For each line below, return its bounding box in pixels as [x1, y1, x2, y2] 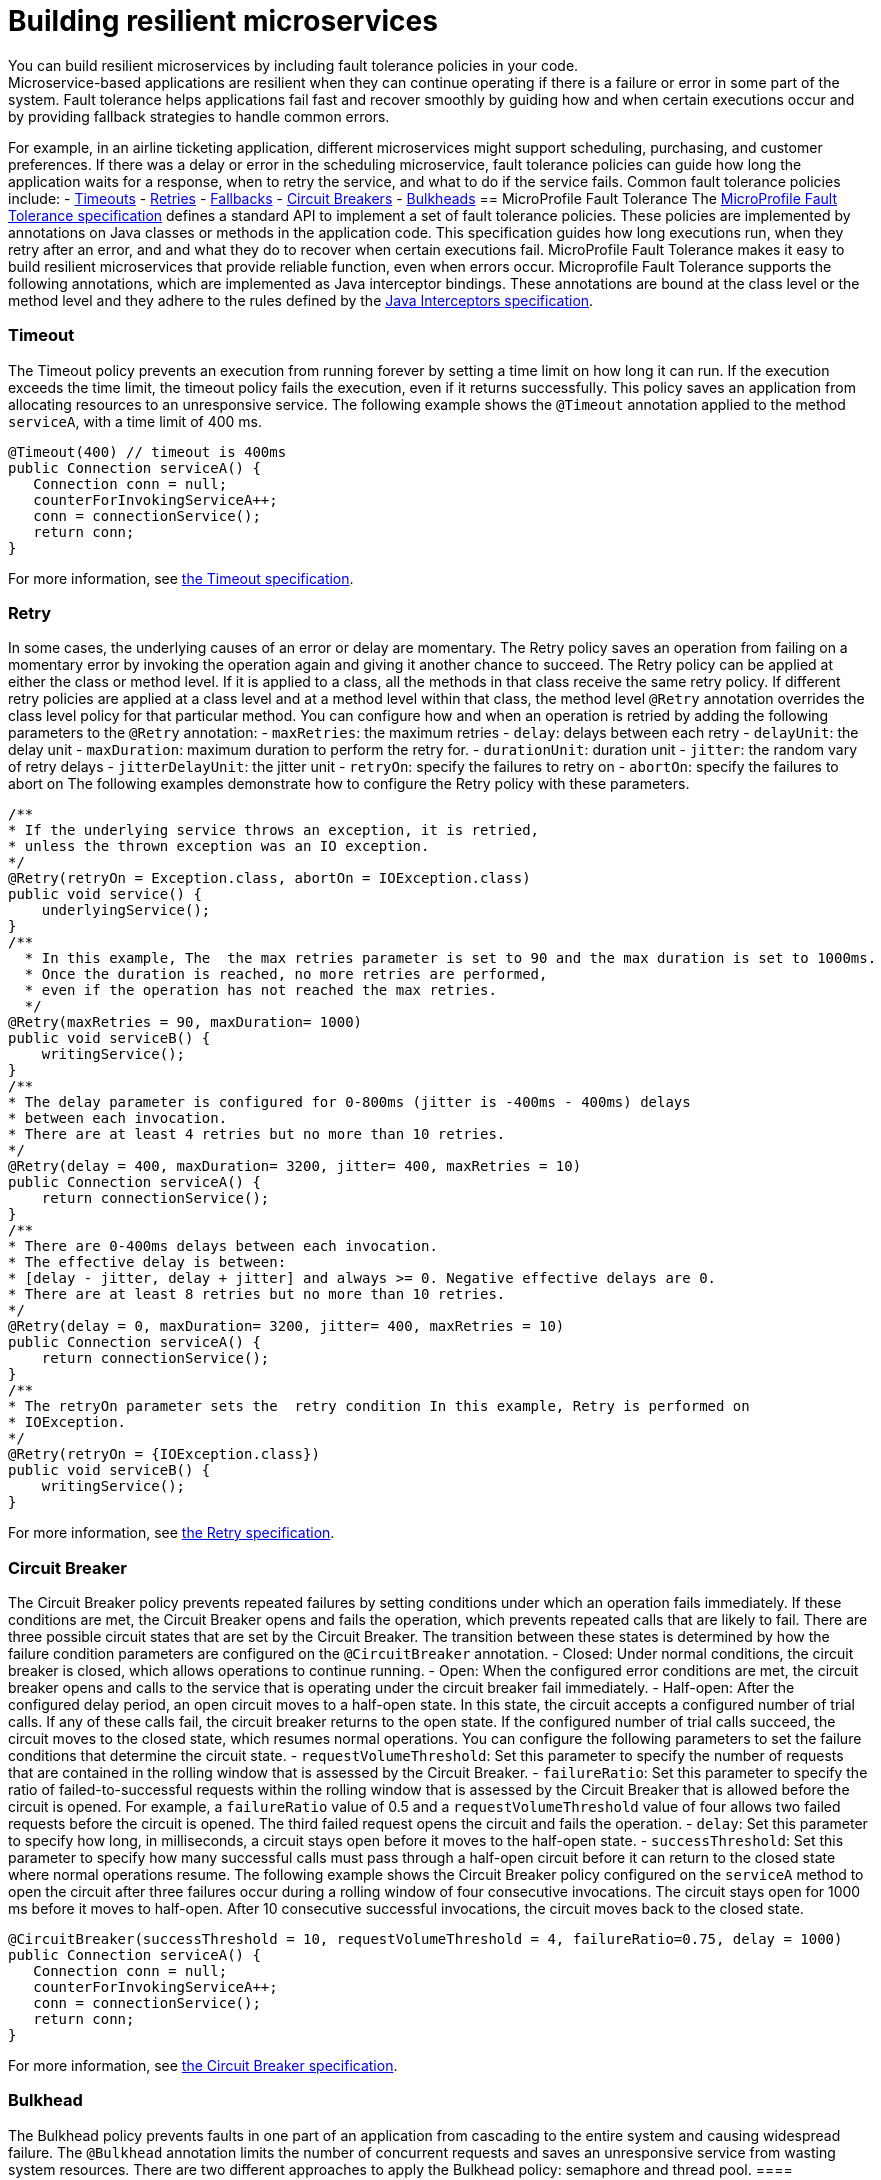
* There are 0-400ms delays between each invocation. [8, 1238, 438, 1255]
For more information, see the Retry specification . [8, 1524, 335, 1542]
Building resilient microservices [8, 4, 438, 38]
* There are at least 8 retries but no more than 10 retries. [8, 1286, 506, 1303]
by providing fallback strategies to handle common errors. [8, 107, 390, 125]
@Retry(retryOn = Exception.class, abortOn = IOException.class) [8, 870, 531, 887]
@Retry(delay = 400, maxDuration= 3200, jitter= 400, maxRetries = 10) [8, 1158, 582, 1175]
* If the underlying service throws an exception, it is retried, [8, 822, 540, 839]
